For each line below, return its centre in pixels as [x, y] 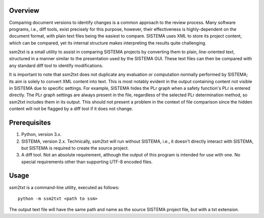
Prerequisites [30, 123]
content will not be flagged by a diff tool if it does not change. [71, 109]
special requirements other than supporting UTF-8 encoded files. [87, 162]
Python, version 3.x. [41, 134]
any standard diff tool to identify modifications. [56, 65]
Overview [24, 11]
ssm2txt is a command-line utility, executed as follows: [64, 187]
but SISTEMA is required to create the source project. [75, 148]
